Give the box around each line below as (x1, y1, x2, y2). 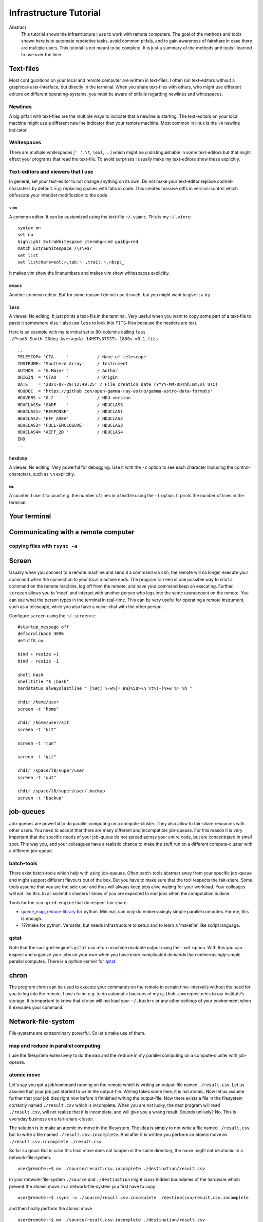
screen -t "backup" (18, 795, 64, 801)
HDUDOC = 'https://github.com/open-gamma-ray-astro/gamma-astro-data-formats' (18, 388, 213, 393)
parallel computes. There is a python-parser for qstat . (9, 958, 117, 964)
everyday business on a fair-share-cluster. (9, 1116, 94, 1122)
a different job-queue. (9, 848, 53, 854)
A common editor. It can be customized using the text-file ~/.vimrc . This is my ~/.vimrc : (9, 214, 192, 219)
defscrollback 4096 (18, 631, 64, 636)
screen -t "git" (18, 754, 56, 760)
